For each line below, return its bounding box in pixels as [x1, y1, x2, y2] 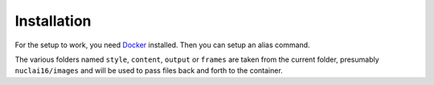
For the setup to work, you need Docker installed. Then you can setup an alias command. [14, 40, 310, 50]
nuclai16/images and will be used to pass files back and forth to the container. [14, 66, 283, 75]
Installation [14, 12, 92, 30]
